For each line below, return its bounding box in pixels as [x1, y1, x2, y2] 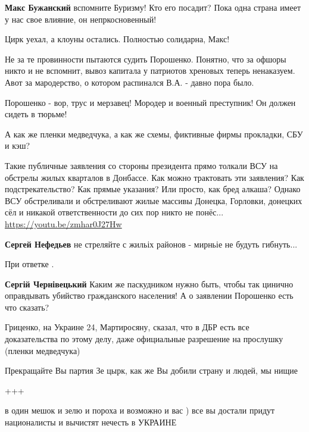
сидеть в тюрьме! [5, 108, 67, 120]
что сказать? [5, 300, 49, 313]
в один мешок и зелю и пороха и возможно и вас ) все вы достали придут [5, 404, 275, 417]
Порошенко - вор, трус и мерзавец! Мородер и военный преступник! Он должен [5, 96, 296, 108]
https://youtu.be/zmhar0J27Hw [5, 217, 122, 230]
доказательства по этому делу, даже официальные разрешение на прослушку [5, 333, 283, 345]
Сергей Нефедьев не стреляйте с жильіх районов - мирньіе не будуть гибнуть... [5, 237, 298, 250]
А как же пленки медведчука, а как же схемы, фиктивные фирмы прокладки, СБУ [5, 127, 303, 140]
